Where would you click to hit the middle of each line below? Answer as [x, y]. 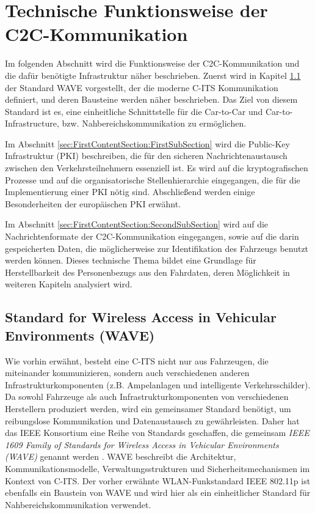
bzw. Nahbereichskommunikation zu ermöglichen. [154, 123]
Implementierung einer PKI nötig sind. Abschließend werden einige [130, 192]
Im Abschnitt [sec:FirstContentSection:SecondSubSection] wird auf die [137, 224]
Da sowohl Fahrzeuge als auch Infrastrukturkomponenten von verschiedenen [147, 397]
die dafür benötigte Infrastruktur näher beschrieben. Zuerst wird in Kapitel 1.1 [153, 75]
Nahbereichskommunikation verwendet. [78, 504]
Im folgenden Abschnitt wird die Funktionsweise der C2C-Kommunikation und [152, 63]
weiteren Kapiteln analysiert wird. [69, 284]
